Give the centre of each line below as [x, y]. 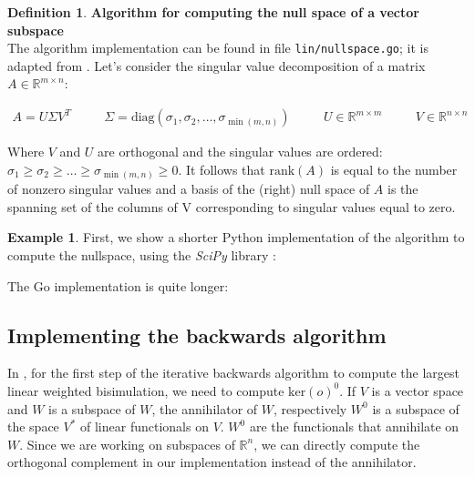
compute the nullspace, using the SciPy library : [142, 254]
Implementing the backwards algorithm [197, 335]
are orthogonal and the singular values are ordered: [240, 152]
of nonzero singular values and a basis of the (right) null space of [189, 189]
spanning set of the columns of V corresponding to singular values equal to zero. [232, 206]
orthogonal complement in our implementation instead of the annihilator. [212, 462]
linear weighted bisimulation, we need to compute [146, 390]
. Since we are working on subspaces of [127, 444]
